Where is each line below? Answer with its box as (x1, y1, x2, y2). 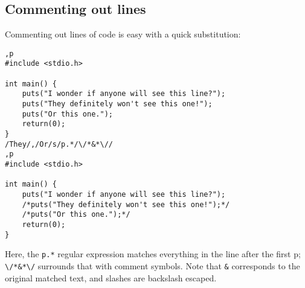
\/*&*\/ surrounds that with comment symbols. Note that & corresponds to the (5, 259, 300, 272)
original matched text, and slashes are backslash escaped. (5, 271, 217, 284)
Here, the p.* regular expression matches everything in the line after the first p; (5, 248, 301, 260)
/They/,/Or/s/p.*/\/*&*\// (5, 139, 113, 149)
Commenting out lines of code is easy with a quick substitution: (5, 28, 241, 40)
